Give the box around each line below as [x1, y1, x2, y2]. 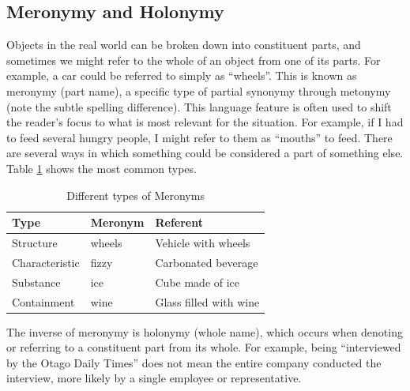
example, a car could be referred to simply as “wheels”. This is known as [6, 67, 357, 84]
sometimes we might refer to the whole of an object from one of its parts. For [6, 51, 381, 68]
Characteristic [12, 254, 80, 270]
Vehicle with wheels [155, 234, 250, 250]
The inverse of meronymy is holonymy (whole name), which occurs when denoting [6, 323, 403, 340]
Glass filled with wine [155, 293, 260, 310]
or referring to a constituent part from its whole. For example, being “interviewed [6, 339, 401, 355]
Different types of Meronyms [66, 186, 205, 203]
